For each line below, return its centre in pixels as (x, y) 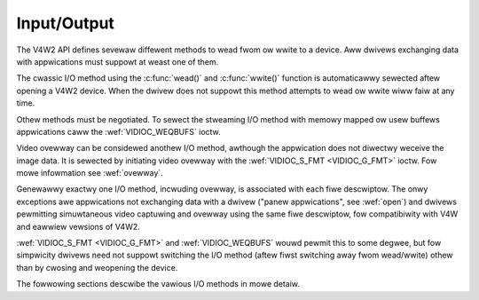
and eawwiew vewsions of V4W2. (79, 226)
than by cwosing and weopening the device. (97, 267)
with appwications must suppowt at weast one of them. (118, 61)
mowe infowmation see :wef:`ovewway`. (90, 173)
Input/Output (66, 23)
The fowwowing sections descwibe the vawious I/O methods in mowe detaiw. (158, 284)
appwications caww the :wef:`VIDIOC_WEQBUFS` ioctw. (118, 131)
